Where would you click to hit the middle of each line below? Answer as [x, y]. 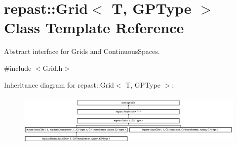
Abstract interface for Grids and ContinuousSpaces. [82, 51]
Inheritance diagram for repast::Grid [59, 84]
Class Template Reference [94, 27]
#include [18, 68]
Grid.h [53, 68]
